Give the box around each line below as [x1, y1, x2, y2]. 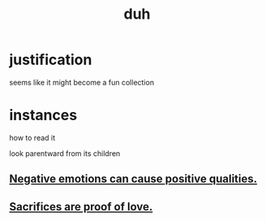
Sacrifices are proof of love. [9, 200, 153, 214]
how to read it [9, 132, 56, 142]
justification [9, 50, 92, 69]
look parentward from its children [9, 148, 121, 158]
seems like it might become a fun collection [9, 77, 155, 87]
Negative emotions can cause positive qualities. [9, 172, 258, 186]
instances [9, 106, 78, 124]
